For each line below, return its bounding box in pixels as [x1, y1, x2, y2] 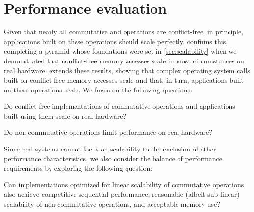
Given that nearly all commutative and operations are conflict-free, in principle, [4, 27, 244, 37]
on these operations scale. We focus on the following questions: [4, 84, 192, 94]
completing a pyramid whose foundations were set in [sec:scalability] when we [4, 46, 237, 56]
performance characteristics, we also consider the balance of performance [4, 153, 223, 163]
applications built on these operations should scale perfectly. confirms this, [4, 36, 228, 46]
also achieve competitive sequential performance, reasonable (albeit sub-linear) [4, 189, 240, 199]
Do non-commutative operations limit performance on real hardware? [4, 127, 212, 137]
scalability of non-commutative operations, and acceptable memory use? [4, 199, 220, 209]
